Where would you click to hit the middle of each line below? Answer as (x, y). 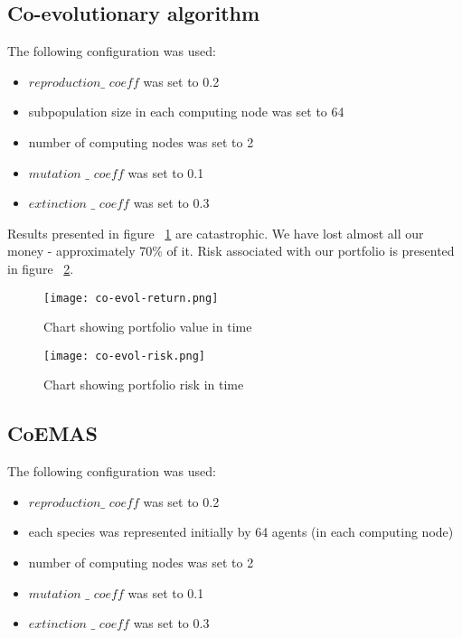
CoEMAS (53, 433)
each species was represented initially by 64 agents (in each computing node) (241, 532)
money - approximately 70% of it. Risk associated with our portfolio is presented (231, 251)
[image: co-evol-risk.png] (124, 356)
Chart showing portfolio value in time (148, 327)
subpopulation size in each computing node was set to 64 (186, 112)
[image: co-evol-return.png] (131, 298)
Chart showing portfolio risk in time (144, 385)
